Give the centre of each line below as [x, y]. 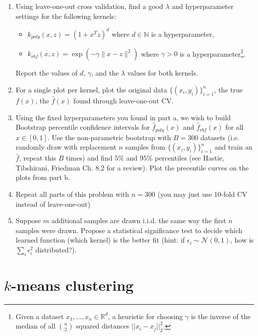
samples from [145, 147]
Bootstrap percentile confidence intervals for [83, 127]
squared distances [103, 326]
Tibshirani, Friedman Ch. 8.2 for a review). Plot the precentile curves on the [132, 167]
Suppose [28, 220]
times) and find [89, 158]
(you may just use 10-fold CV [202, 194]
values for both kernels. [162, 73]
